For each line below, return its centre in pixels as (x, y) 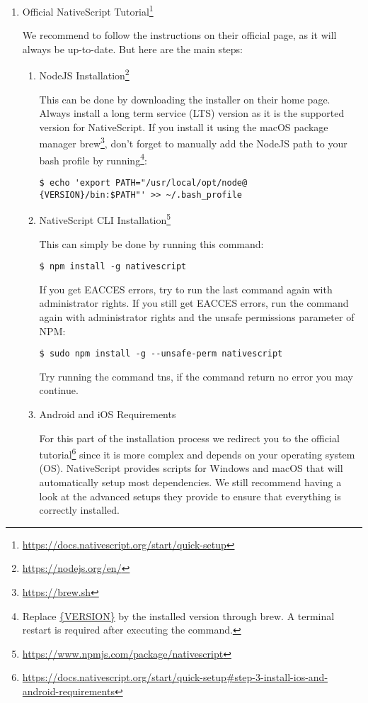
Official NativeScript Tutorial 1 (88, 10)
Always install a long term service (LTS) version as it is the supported (192, 113)
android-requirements (68, 691)
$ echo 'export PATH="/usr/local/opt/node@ (143, 182)
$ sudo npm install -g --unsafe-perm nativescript (161, 354)
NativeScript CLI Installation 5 (105, 219)
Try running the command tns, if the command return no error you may (196, 376)
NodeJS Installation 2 (84, 74)
